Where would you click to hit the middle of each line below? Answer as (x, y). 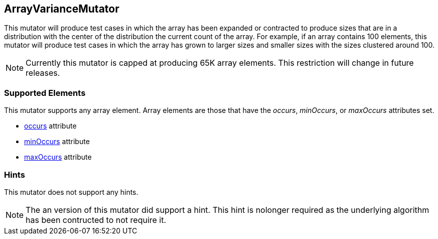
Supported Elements (45, 93)
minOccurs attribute (57, 142)
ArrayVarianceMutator (62, 9)
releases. (43, 73)
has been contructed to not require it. (96, 220)
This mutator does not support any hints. (71, 192)
